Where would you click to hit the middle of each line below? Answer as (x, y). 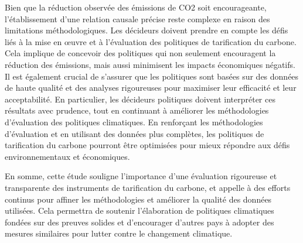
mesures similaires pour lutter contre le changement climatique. (119, 233)
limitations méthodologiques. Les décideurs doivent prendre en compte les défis (147, 30)
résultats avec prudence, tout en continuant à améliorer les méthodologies (137, 110)
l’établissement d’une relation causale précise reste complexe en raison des (137, 18)
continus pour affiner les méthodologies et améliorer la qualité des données (138, 199)
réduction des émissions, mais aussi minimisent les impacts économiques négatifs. (150, 64)
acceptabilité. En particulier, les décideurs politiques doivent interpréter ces (140, 99)
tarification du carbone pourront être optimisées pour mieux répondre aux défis (147, 145)
